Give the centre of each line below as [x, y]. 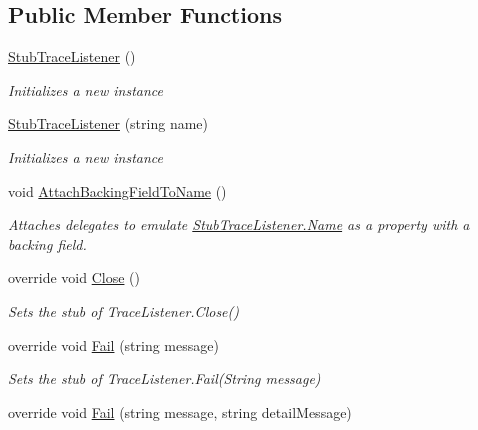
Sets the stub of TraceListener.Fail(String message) [164, 378]
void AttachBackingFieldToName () [117, 190]
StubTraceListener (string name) [108, 123]
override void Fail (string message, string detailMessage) [180, 411]
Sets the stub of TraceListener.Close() [123, 310]
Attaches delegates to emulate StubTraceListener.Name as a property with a [239, 224]
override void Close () [74, 277]
